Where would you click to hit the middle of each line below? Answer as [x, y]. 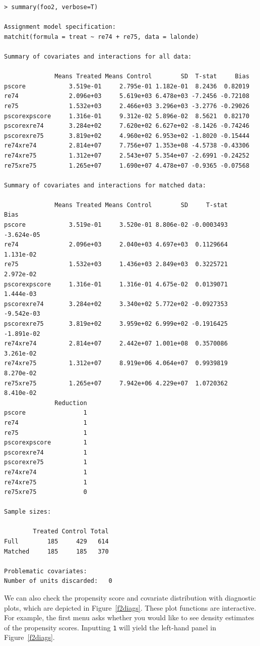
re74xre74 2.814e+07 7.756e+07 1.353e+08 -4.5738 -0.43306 [127, 146]
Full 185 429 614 [56, 542]
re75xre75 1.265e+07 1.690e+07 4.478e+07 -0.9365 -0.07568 [127, 165]
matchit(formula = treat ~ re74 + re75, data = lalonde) [102, 37]
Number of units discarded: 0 [58, 581]
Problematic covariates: [46, 571]
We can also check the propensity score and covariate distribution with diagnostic [130, 598]
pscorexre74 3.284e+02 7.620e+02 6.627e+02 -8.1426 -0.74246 [127, 126]
